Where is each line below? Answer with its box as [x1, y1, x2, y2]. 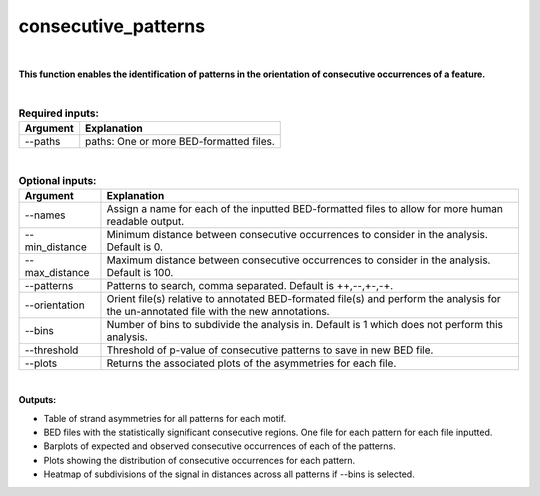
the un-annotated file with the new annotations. [106, 304, 330, 318]
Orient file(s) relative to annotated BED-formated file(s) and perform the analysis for [106, 291, 502, 305]
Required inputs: [18, 106, 100, 120]
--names [24, 208, 66, 222]
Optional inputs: [18, 173, 97, 187]
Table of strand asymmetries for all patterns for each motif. [43, 412, 287, 424]
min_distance [24, 240, 87, 254]
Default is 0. [106, 240, 164, 254]
